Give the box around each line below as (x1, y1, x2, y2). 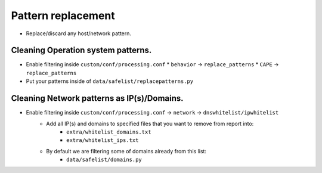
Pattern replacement (11, 9, 116, 22)
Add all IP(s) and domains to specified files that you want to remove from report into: (46, 120, 254, 127)
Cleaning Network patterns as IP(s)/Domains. (11, 93, 184, 104)
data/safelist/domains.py (66, 156, 143, 163)
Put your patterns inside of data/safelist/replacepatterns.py (26, 78, 194, 85)
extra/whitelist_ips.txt (66, 137, 139, 144)
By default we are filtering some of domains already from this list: (46, 147, 207, 155)
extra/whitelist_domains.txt (66, 128, 151, 135)
